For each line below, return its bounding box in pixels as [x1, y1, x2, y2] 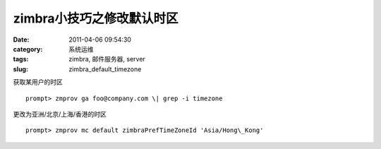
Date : [13, 35, 30, 44]
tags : [13, 55, 29, 64]
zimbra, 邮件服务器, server [68, 55, 146, 64]
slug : [13, 64, 28, 73]
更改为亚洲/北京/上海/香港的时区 [13, 109, 107, 118]
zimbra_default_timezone [68, 64, 142, 73]
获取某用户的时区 [13, 78, 63, 86]
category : [13, 44, 43, 53]
